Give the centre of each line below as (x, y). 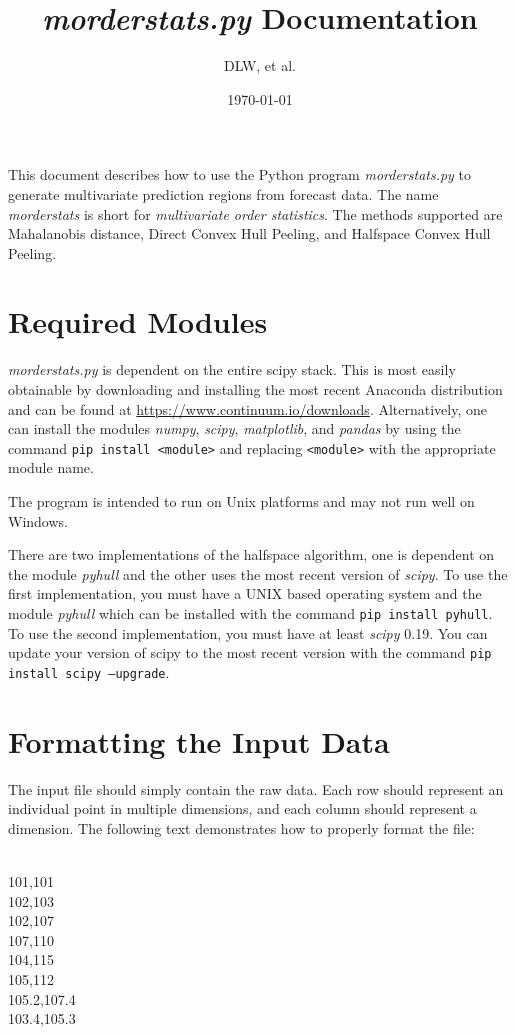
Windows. (38, 520)
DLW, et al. (260, 65)
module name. (51, 467)
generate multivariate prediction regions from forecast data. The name (223, 193)
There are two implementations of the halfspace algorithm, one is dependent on (251, 554)
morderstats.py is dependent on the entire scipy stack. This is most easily (232, 369)
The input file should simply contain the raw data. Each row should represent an (256, 788)
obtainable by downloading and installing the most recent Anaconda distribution (255, 389)
